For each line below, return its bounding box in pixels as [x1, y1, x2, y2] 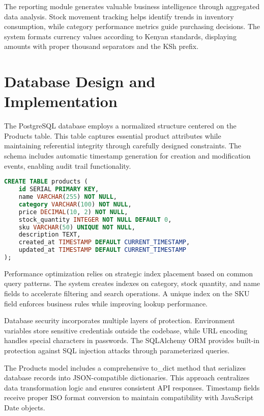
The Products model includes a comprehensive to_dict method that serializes [4, 362, 246, 373]
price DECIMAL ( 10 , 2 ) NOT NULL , [18, 208, 128, 216]
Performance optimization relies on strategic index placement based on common [4, 268, 253, 278]
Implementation [4, 91, 118, 112]
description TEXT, [18, 231, 81, 239]
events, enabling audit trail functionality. [4, 160, 131, 171]
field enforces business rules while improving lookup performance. [4, 298, 208, 308]
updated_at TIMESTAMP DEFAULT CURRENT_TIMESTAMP [18, 246, 186, 254]
